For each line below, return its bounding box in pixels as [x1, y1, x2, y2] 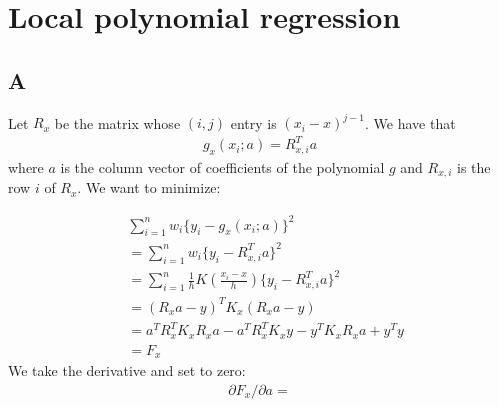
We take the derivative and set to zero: [8, 360, 246, 381]
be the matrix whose [54, 112, 181, 133]
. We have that [365, 112, 456, 133]
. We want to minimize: [77, 177, 221, 198]
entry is [230, 112, 277, 133]
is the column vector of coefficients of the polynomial [60, 157, 385, 177]
